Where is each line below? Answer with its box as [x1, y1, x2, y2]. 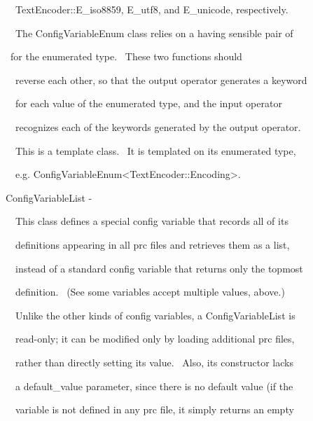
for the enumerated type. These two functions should [10, 49, 242, 64]
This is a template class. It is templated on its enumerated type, [15, 143, 296, 158]
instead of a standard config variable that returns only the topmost [15, 261, 303, 275]
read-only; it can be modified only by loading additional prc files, [15, 331, 295, 346]
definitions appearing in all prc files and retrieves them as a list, [15, 237, 290, 251]
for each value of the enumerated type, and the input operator [15, 96, 282, 111]
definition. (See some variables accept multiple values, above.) [15, 284, 285, 299]
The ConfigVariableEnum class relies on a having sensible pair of [15, 25, 293, 40]
